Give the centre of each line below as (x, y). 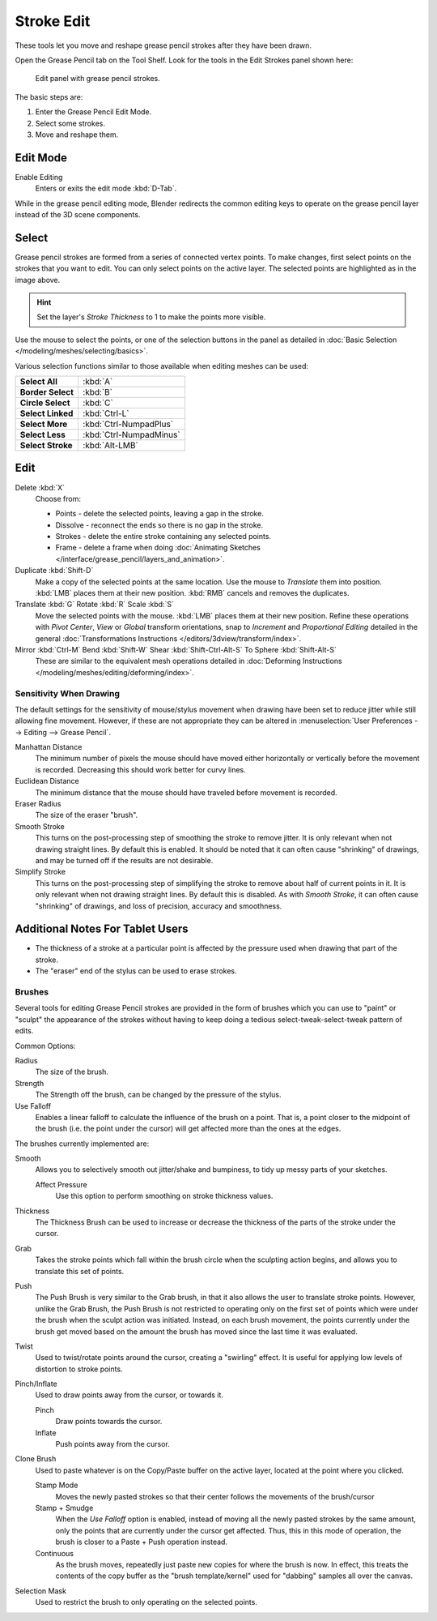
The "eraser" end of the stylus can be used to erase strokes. (136, 971)
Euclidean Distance (47, 781)
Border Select (47, 392)
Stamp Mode (57, 1485)
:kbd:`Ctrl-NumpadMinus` (132, 435)
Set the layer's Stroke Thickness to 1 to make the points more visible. (151, 317)
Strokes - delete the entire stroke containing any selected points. (163, 537)
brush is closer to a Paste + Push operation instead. (142, 1542)
